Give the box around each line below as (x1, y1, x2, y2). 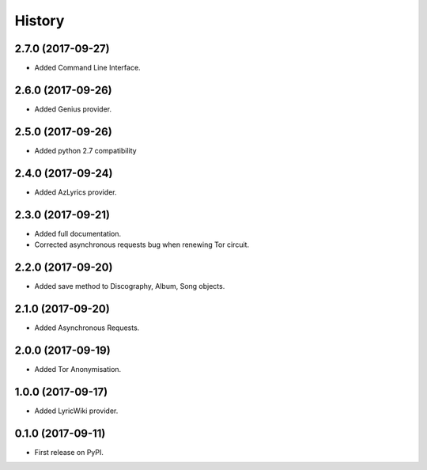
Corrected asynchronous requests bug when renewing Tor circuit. (34, 240, 249, 249)
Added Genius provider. (34, 104, 112, 114)
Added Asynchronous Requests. (34, 323, 140, 332)
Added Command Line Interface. (34, 63, 142, 73)
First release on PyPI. (34, 447, 104, 457)
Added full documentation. (34, 229, 122, 238)
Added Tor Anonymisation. (34, 364, 122, 373)
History (14, 12, 65, 29)
